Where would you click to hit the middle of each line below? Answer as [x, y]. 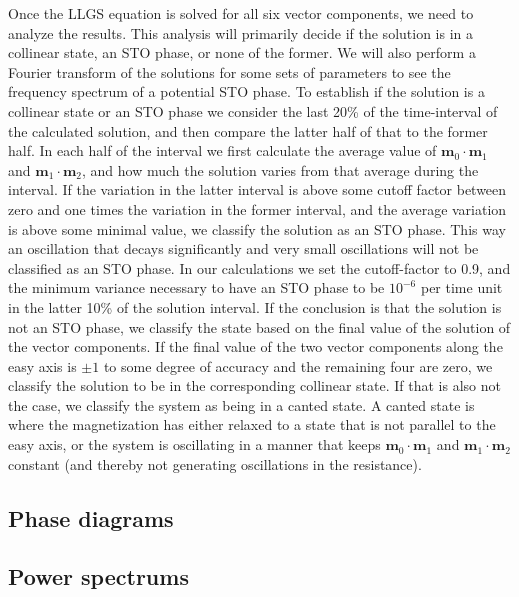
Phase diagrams [91, 517]
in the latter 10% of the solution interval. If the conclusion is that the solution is [255, 306]
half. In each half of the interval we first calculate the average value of [222, 150]
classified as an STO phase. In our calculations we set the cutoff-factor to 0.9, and [259, 267]
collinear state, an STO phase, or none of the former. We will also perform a [242, 52]
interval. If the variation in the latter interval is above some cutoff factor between [257, 189]
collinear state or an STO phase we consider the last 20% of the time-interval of [253, 110]
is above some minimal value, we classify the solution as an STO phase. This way [257, 228]
